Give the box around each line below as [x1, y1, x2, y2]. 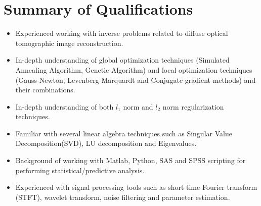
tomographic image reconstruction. [15, 37, 123, 48]
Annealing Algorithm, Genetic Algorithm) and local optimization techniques [15, 64, 252, 75]
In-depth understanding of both [15, 101, 114, 112]
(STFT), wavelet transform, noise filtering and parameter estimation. [15, 191, 230, 202]
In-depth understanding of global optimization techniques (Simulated [15, 55, 230, 65]
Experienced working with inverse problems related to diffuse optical [15, 28, 228, 38]
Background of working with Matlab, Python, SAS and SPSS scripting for [15, 155, 246, 166]
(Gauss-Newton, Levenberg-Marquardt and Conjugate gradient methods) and [15, 74, 256, 85]
